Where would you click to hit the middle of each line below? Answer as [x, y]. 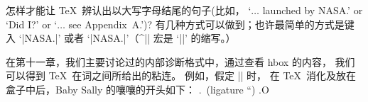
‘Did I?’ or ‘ [32, 24]
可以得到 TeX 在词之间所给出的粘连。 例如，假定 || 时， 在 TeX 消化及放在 [181, 75]
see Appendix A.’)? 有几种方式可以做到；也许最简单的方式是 [206, 24]
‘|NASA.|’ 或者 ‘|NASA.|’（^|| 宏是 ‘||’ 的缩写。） [127, 38]
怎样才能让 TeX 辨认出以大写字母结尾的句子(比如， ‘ [129, 10]
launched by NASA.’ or [313, 10]
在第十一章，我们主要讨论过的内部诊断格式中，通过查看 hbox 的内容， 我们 [180, 61]
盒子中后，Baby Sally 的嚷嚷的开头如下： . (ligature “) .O [137, 89]
